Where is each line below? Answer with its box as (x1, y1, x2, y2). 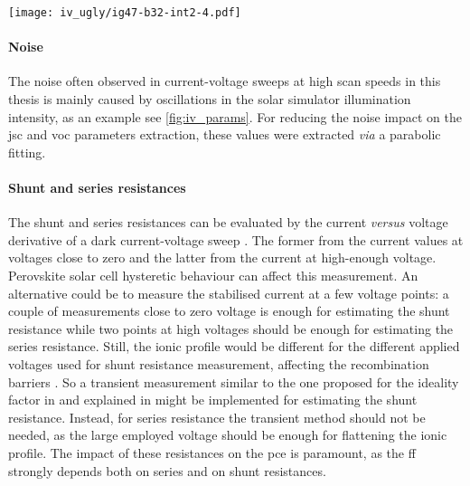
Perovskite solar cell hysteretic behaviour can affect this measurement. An (8, 266, 418, 284)
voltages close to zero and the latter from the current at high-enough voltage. (8, 248, 437, 267)
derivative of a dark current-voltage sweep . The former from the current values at (8, 230, 464, 249)
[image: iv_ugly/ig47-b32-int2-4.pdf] (8, 6, 241, 19)
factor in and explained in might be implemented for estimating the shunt (8, 390, 418, 409)
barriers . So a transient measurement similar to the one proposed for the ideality (8, 372, 459, 391)
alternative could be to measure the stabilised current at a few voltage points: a (8, 283, 449, 302)
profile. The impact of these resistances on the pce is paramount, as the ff (8, 443, 416, 462)
